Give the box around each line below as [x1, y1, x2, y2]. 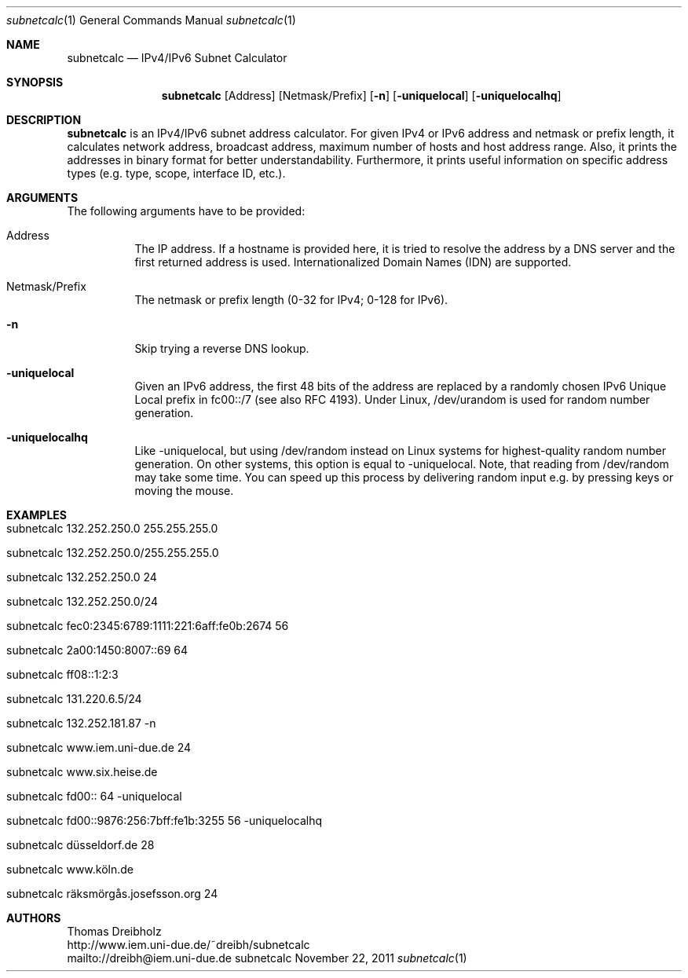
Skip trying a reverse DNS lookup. [134, 342, 309, 355]
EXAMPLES [6, 508, 67, 522]
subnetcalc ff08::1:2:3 [6, 668, 119, 681]
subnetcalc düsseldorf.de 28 [6, 838, 155, 852]
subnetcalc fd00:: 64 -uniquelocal [6, 789, 182, 803]
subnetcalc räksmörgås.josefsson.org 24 [6, 887, 218, 900]
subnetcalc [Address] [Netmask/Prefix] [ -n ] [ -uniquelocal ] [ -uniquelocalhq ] [161, 89, 562, 102]
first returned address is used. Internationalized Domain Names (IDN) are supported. [134, 255, 572, 269]
